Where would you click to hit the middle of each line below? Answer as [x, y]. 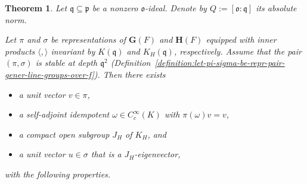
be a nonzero [115, 8]
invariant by [73, 51]
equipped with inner [241, 39]
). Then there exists [130, 74]
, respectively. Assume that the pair [238, 51]
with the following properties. [58, 174]
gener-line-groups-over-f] [49, 74]
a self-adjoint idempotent [64, 114]
